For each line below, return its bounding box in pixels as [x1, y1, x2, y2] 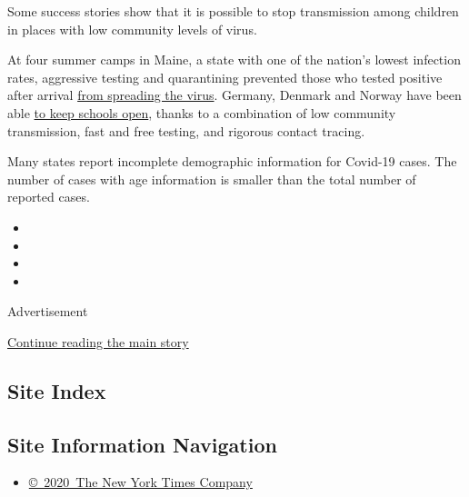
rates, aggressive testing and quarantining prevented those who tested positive [7, 67, 443, 86]
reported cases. [7, 187, 90, 206]
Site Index [7, 376, 106, 404]
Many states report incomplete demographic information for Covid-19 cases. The [7, 152, 457, 171]
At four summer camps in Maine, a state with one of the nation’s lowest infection [7, 50, 461, 69]
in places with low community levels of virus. [7, 19, 257, 38]
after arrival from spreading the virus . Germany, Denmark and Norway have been [7, 85, 462, 104]
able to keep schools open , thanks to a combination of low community [7, 103, 396, 122]
